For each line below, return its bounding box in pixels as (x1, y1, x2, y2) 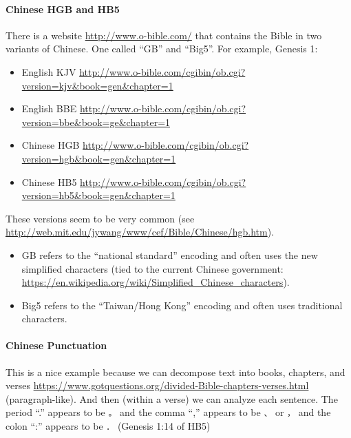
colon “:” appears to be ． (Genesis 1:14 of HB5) (6, 419, 211, 433)
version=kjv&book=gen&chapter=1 (21, 78, 173, 92)
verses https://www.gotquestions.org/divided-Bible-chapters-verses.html (6, 378, 309, 393)
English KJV (21, 64, 76, 79)
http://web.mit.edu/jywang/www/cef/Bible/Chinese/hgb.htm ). (6, 225, 274, 239)
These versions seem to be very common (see (6, 211, 195, 225)
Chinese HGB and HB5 (6, 1, 120, 16)
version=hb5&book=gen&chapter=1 (21, 188, 175, 202)
